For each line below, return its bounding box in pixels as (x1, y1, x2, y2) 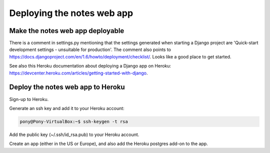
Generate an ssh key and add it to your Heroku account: (9, 105, 124, 111)
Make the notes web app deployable (9, 26, 124, 35)
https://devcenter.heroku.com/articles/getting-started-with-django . (9, 70, 148, 76)
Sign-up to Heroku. (9, 96, 49, 102)
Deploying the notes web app (9, 7, 133, 18)
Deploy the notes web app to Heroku (9, 83, 125, 91)
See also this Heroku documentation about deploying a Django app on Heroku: (9, 63, 171, 69)
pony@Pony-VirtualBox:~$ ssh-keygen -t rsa (19, 118, 128, 124)
